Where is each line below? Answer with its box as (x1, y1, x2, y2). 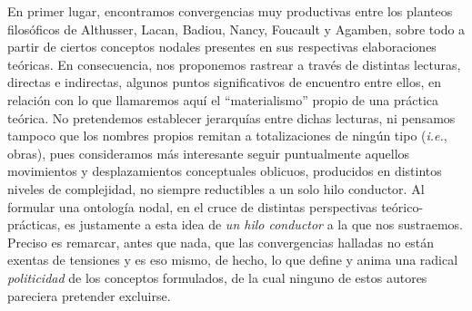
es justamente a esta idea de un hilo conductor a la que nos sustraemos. (65, 215, 463, 234)
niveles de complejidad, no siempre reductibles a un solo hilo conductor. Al (7, 179, 425, 198)
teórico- (381, 197, 424, 216)
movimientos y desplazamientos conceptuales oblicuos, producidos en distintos (7, 161, 442, 180)
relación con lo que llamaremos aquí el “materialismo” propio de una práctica (7, 90, 438, 109)
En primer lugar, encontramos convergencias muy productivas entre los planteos (7, 2, 453, 20)
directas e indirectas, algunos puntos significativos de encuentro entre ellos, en (7, 73, 442, 92)
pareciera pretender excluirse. (7, 286, 171, 305)
